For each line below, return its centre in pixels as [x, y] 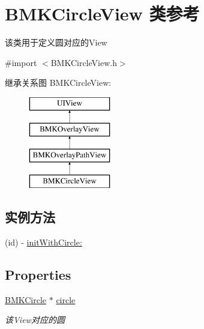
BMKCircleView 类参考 [102, 14]
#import [21, 62]
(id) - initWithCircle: [43, 242]
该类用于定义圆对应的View [56, 42]
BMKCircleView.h [84, 62]
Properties [38, 274]
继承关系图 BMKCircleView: [58, 83]
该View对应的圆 [35, 320]
